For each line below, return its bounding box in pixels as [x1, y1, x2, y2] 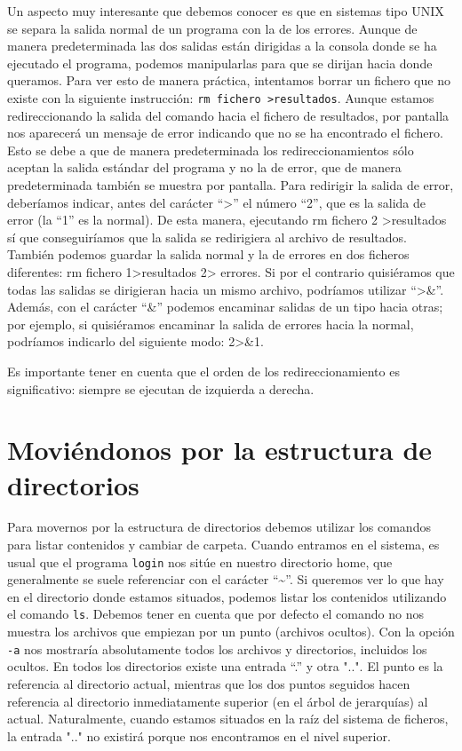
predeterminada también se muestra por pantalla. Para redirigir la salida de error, [7, 176, 454, 194]
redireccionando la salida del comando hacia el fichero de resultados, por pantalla [7, 106, 450, 124]
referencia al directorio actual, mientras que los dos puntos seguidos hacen [7, 674, 410, 692]
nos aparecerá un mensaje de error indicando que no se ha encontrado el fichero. [7, 123, 443, 142]
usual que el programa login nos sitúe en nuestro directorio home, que [7, 552, 393, 571]
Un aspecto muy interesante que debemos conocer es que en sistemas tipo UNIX [7, 2, 444, 20]
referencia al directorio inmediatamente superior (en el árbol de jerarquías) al [7, 692, 428, 710]
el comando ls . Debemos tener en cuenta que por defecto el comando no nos [7, 605, 424, 623]
